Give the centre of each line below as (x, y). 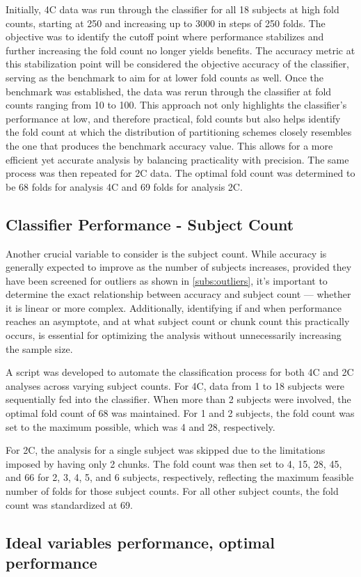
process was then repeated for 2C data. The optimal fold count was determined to (180, 173)
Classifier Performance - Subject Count (150, 224)
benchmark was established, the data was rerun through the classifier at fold (169, 91)
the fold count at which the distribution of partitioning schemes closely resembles (179, 132)
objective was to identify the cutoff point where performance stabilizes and (165, 37)
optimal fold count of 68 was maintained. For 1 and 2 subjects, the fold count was (180, 413)
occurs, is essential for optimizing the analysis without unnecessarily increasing (174, 335)
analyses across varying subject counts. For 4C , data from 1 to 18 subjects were (175, 385)
